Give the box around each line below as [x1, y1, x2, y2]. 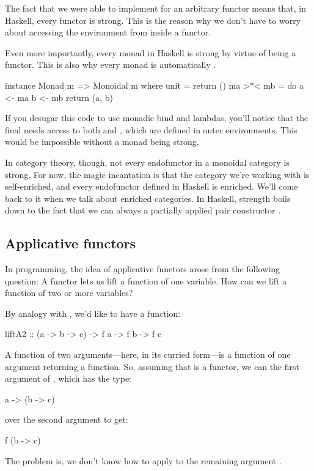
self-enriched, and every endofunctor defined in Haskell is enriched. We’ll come [5, 180, 298, 193]
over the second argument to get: [5, 413, 128, 426]
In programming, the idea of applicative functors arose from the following [5, 262, 280, 275]
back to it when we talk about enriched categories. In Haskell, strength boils [5, 191, 291, 204]
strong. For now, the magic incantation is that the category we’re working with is [5, 168, 310, 180]
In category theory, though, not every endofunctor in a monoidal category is [5, 155, 290, 168]
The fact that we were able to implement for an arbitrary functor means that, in [5, 2, 307, 14]
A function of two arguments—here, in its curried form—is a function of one [5, 348, 291, 361]
